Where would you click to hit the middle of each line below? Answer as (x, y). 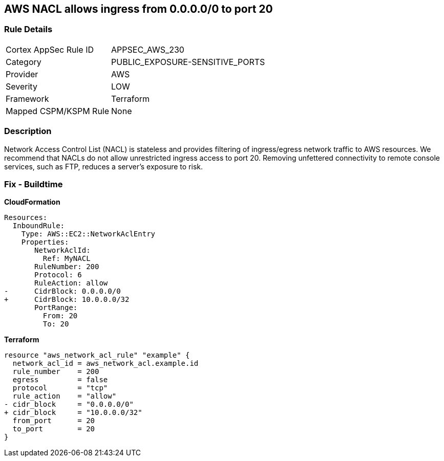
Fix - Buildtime (34, 184)
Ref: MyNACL (67, 259)
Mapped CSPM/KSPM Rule (58, 111)
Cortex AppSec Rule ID (50, 49)
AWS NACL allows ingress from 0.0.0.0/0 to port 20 (139, 9)
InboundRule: (39, 226)
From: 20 (60, 316)
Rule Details (28, 29)
